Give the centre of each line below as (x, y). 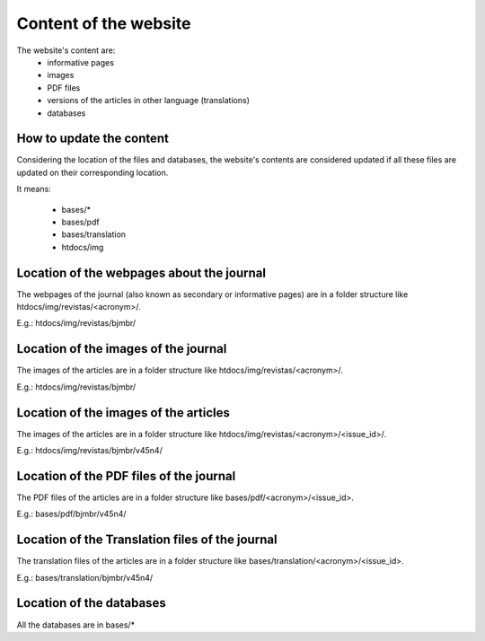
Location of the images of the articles (123, 413)
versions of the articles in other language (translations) (149, 101)
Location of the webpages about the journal (141, 272)
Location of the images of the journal (122, 349)
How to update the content (93, 139)
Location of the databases (91, 603)
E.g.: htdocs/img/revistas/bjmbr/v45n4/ (90, 451)
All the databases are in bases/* (75, 625)
